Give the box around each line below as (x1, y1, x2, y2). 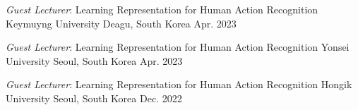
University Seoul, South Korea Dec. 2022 (6, 90, 182, 105)
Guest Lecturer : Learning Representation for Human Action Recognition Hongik (6, 77, 352, 92)
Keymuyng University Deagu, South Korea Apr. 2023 (6, 16, 237, 30)
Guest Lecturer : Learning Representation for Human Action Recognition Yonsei (6, 39, 350, 54)
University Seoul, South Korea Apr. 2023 (6, 53, 183, 68)
